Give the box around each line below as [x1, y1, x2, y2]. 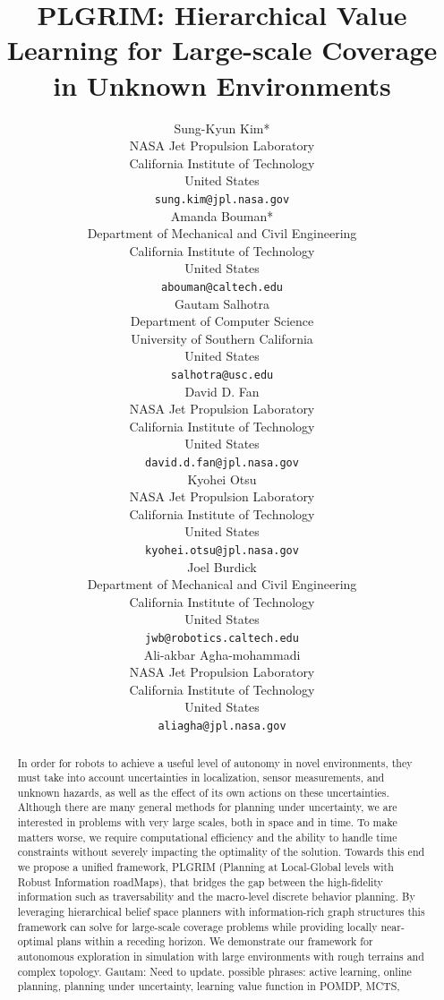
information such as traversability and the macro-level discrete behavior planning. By [17, 889, 415, 904]
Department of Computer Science [130, 312, 314, 330]
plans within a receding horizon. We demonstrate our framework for [56, 934, 373, 949]
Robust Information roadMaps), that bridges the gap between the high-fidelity [17, 874, 383, 889]
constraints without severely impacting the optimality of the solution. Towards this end [17, 844, 425, 859]
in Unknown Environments [53, 66, 391, 103]
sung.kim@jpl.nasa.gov [154, 192, 290, 206]
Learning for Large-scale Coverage [6, 31, 438, 68]
